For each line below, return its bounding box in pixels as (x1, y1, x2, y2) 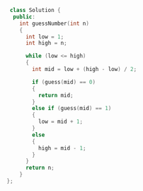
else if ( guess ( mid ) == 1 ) (32, 105, 112, 112)
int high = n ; (25, 40, 68, 47)
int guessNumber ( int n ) (19, 20, 90, 27)
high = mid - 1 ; (38, 144, 86, 152)
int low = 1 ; (25, 33, 64, 40)
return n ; (25, 164, 55, 172)
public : (13, 13, 36, 21)
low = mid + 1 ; (38, 118, 83, 126)
